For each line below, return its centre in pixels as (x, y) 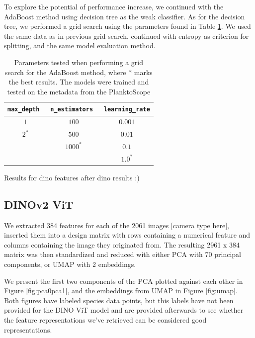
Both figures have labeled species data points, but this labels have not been (119, 300)
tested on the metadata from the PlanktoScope (79, 91)
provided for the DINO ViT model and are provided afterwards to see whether (124, 310)
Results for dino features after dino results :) (72, 177)
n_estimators (72, 110)
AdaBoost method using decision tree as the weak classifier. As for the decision (125, 16)
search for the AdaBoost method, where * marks (79, 72)
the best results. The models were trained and (79, 82)
